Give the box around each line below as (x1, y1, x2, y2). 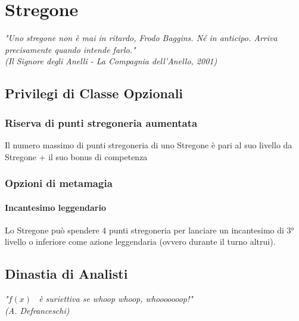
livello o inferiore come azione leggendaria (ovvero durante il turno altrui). (5, 235, 276, 248)
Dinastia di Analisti (5, 264, 128, 283)
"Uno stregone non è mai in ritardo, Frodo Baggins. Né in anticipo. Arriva (5, 32, 278, 44)
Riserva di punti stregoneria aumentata (5, 115, 198, 130)
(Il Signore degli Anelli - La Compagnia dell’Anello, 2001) (5, 55, 217, 67)
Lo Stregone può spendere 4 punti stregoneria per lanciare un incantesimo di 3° (5, 223, 294, 236)
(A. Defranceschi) (5, 304, 70, 316)
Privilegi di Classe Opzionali (5, 84, 183, 102)
